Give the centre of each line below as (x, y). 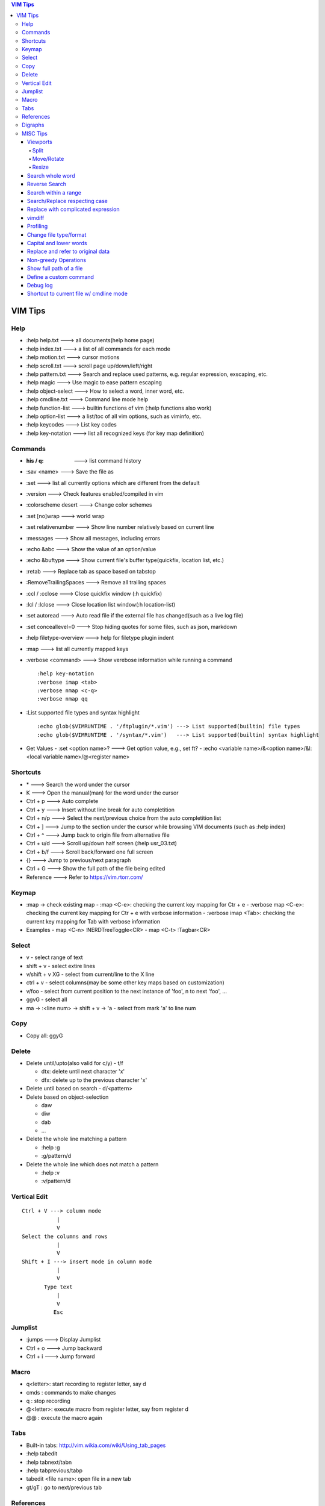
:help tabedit (42, 1454)
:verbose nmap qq (62, 699)
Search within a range (54, 192)
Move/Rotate (48, 159)
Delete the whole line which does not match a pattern (92, 1164)
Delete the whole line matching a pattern (76, 1139)
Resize (41, 167)
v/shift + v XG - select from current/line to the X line (90, 974)
